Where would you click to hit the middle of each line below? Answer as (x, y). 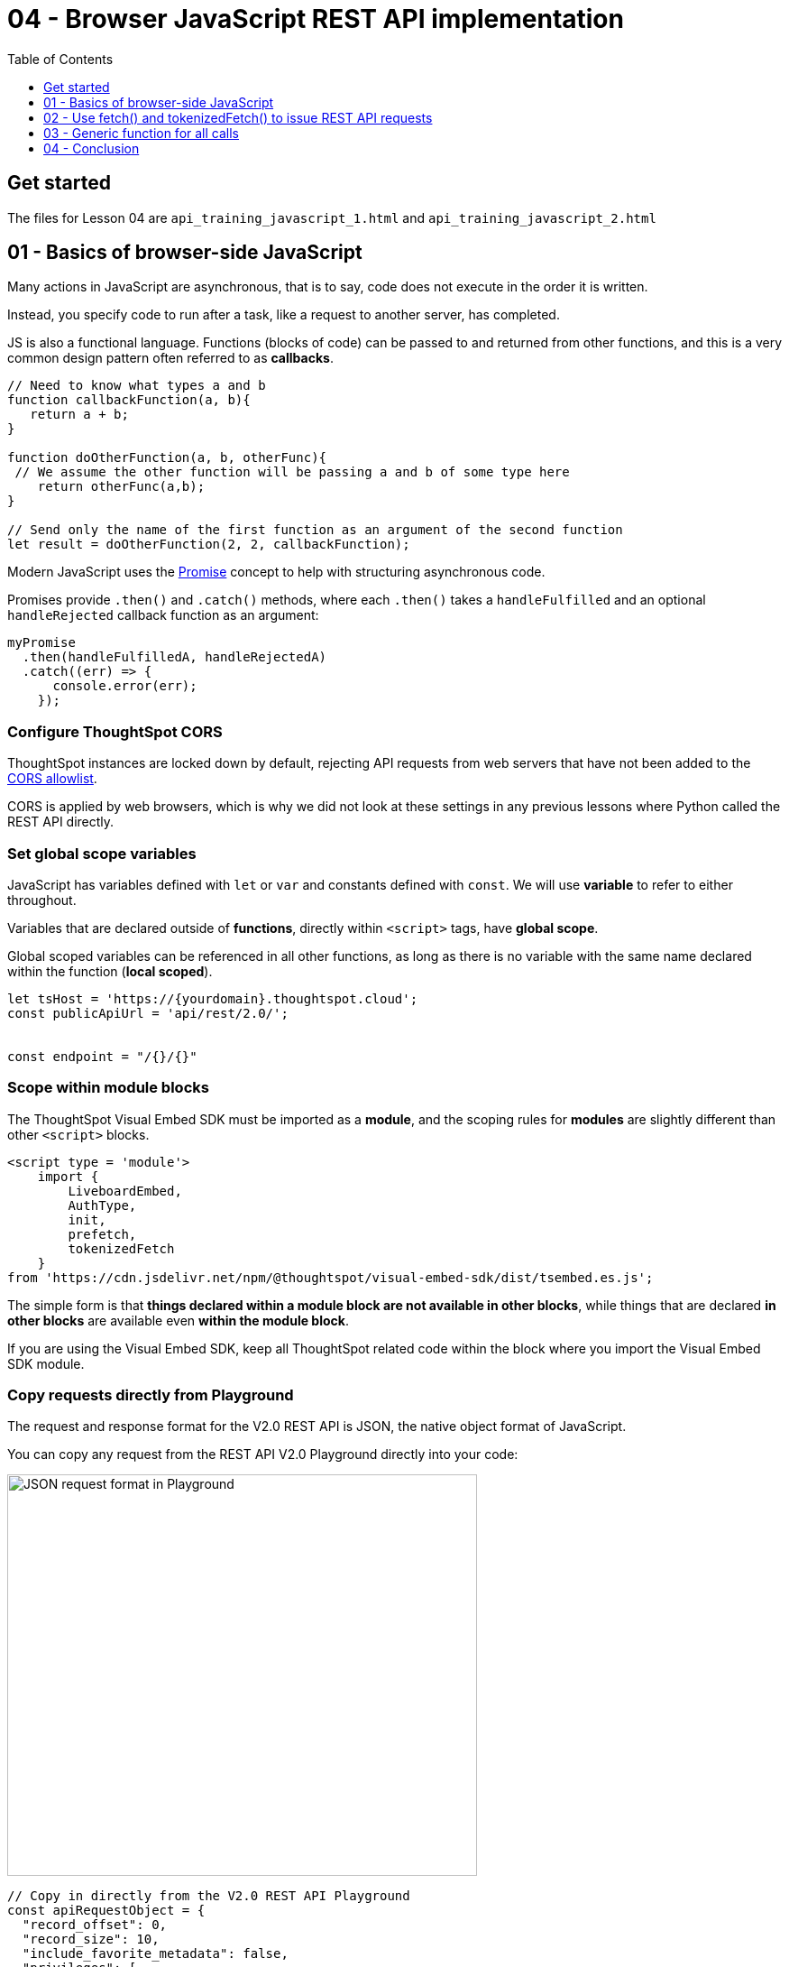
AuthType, (102, 1205)
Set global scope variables (102, 853)
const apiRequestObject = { (106, 1911)
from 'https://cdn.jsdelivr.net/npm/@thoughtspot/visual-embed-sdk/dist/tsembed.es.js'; (330, 1277)
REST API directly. (61, 822)
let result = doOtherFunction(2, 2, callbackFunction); (209, 545)
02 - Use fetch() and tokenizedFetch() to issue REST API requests (238, 117)
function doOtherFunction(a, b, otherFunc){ (167, 458)
